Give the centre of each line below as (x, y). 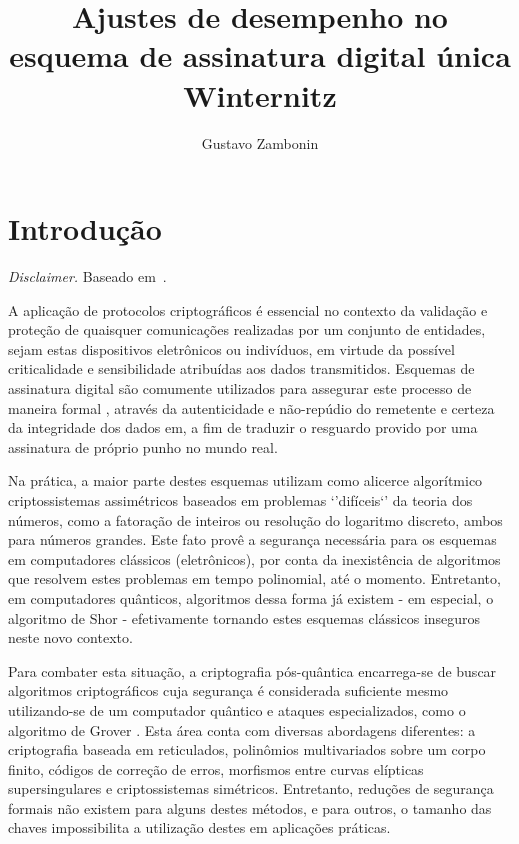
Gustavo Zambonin (260, 142)
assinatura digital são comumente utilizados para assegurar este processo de (240, 388)
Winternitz (260, 94)
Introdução (85, 228)
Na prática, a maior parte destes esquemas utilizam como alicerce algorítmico (245, 480)
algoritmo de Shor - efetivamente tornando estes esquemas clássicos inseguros (244, 617)
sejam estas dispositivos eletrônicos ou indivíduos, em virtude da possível (231, 348)
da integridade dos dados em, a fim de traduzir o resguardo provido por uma (243, 427)
